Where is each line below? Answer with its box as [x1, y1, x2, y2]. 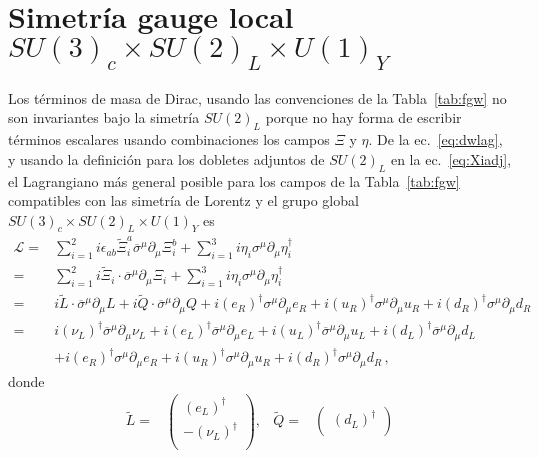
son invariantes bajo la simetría [8, 107, 200, 128]
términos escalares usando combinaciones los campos [8, 129, 330, 150]
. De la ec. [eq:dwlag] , [368, 129, 503, 150]
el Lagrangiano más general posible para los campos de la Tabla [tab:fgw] [8, 170, 460, 191]
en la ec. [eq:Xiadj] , [390, 148, 512, 169]
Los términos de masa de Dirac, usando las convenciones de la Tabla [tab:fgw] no [8, 87, 507, 108]
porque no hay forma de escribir [265, 107, 462, 128]
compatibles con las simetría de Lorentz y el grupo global [8, 190, 359, 211]
